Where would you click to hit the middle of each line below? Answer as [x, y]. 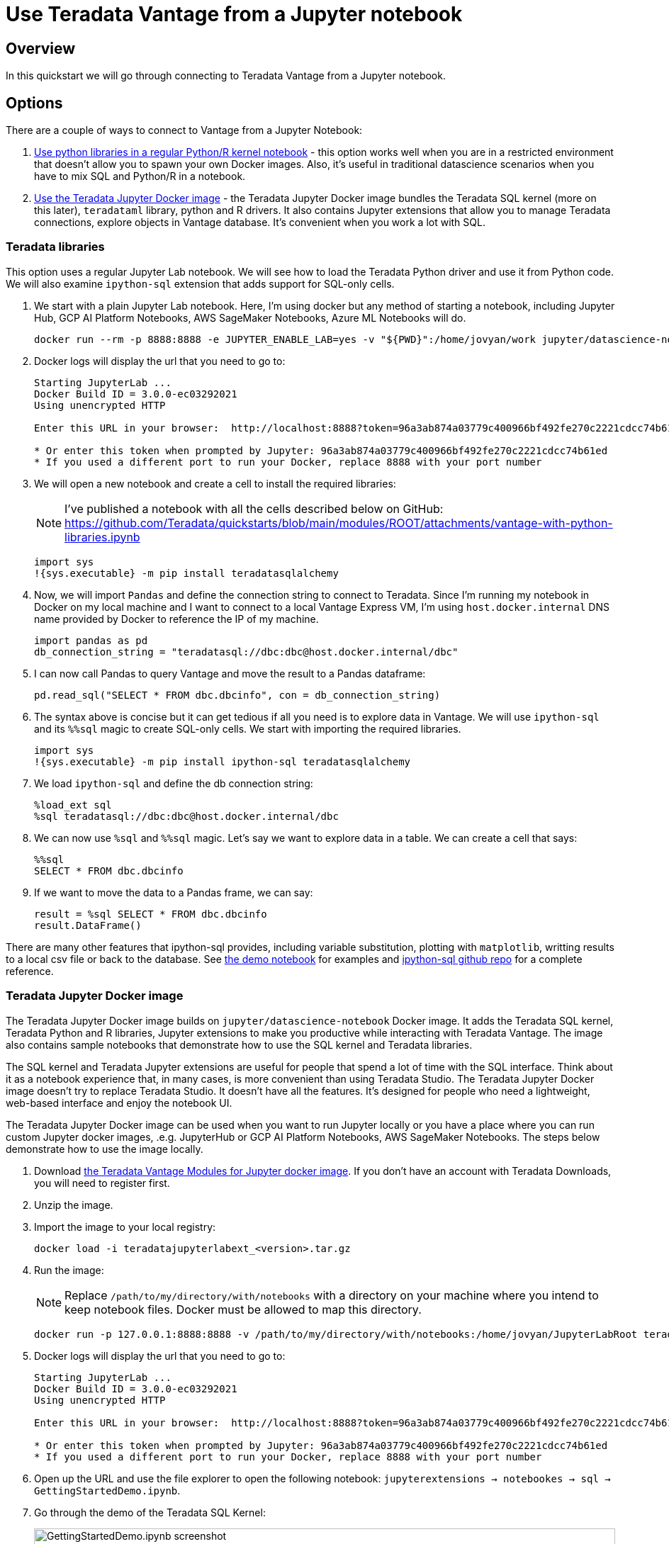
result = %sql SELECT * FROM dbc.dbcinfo [151, 914]
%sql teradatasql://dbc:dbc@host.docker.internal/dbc [186, 816]
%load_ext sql [73, 805]
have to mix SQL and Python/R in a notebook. [140, 176]
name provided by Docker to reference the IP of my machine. [176, 619]
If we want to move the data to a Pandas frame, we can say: [174, 892]
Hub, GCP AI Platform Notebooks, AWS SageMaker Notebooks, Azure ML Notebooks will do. [250, 317]
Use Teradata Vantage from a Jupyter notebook [234, 14]
